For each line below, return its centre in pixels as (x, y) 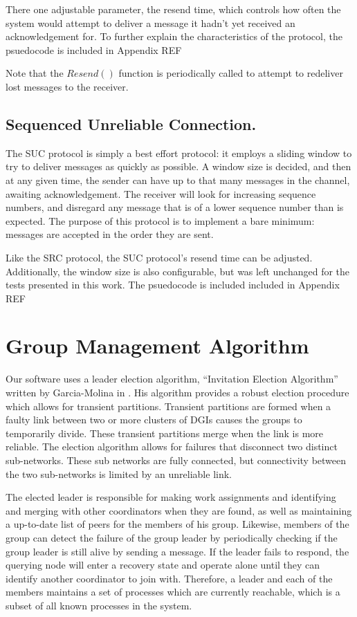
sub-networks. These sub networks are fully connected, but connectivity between (176, 460)
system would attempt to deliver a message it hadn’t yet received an (150, 22)
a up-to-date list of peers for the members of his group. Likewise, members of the (177, 524)
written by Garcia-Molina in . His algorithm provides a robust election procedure (177, 393)
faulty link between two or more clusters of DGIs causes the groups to (154, 420)
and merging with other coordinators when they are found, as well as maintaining (179, 510)
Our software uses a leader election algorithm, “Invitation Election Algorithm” (172, 379)
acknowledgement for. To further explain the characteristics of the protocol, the (174, 36)
